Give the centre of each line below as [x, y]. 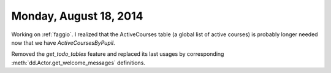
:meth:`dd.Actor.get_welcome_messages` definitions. [78, 63]
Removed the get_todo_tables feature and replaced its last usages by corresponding [118, 54]
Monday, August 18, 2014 [77, 16]
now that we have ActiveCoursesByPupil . [63, 42]
